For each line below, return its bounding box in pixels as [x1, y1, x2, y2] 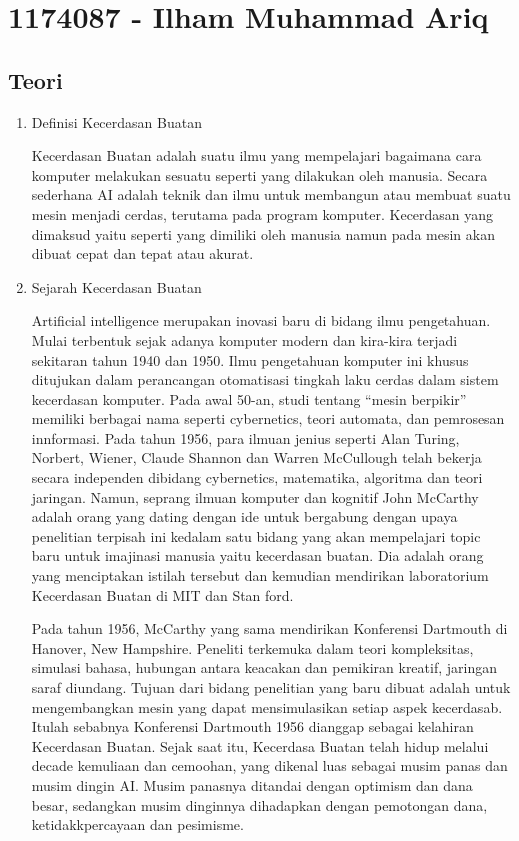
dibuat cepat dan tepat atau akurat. [31, 243, 254, 264]
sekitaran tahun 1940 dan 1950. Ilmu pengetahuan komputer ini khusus [31, 349, 469, 370]
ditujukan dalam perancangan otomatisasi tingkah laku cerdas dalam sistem [31, 369, 499, 390]
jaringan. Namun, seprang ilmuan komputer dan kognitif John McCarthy [31, 486, 479, 507]
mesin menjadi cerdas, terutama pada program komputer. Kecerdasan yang [31, 203, 494, 224]
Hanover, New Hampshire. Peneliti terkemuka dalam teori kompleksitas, [31, 637, 474, 658]
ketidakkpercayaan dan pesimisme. [31, 814, 244, 835]
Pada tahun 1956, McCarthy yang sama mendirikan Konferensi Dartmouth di [31, 618, 508, 639]
